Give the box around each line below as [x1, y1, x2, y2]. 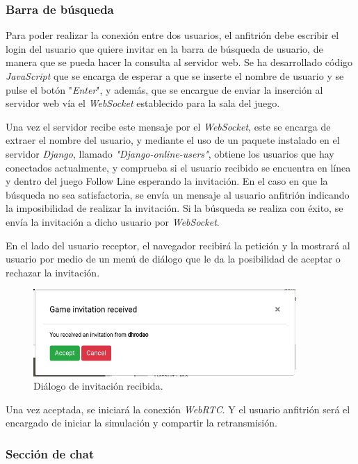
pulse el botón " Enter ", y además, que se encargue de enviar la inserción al [6, 82, 323, 97]
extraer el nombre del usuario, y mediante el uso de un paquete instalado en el [6, 133, 340, 147]
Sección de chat [6, 445, 95, 462]
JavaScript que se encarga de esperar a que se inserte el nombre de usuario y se [6, 69, 344, 83]
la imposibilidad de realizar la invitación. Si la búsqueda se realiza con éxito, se [6, 201, 343, 215]
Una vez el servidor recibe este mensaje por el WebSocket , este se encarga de [6, 119, 331, 133]
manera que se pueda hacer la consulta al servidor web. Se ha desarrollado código [6, 55, 353, 69]
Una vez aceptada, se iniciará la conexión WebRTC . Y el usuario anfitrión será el [6, 401, 350, 416]
